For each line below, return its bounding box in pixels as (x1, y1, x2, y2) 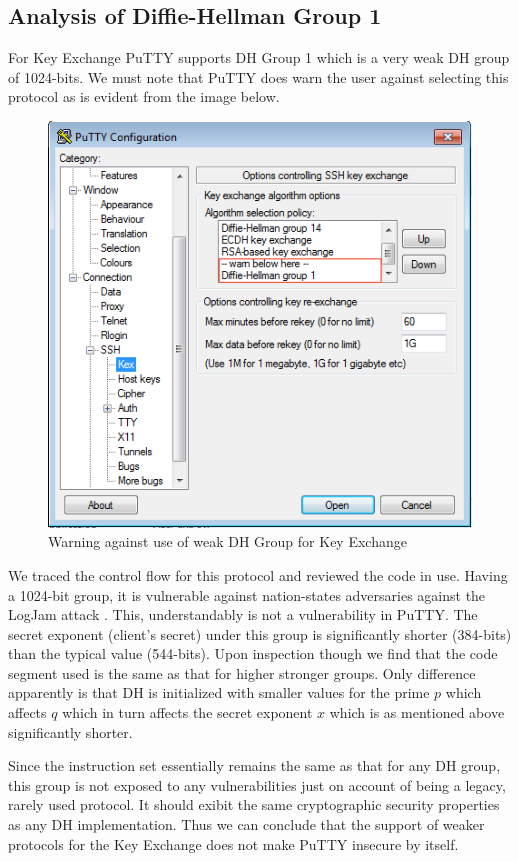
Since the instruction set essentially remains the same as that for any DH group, (8, 755, 501, 776)
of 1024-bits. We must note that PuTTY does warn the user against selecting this (8, 66, 509, 87)
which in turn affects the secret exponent (62, 702, 313, 723)
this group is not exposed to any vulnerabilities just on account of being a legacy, (8, 774, 506, 795)
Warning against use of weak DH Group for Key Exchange (48, 531, 407, 552)
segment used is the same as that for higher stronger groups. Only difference (8, 662, 476, 683)
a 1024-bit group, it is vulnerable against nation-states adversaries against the (8, 584, 486, 605)
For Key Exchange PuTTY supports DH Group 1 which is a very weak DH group (8, 47, 510, 68)
